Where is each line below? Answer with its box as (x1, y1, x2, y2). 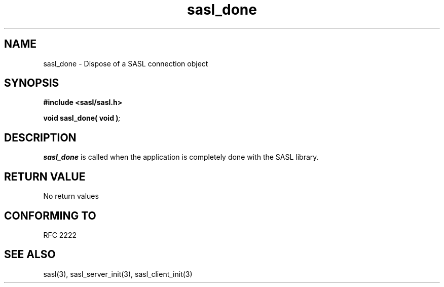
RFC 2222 (43, 230, 77, 239)
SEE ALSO (4, 248, 56, 261)
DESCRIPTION (4, 131, 77, 144)
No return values (43, 192, 99, 201)
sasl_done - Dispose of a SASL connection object (43, 59, 208, 68)
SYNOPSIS (4, 77, 59, 90)
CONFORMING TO (4, 209, 96, 222)
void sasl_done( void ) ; (43, 114, 121, 123)
